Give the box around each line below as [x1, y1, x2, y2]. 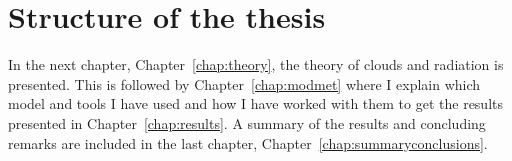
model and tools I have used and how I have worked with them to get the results [8, 93, 503, 114]
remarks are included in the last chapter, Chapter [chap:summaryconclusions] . [8, 132, 488, 153]
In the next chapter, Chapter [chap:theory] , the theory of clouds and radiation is [8, 54, 504, 75]
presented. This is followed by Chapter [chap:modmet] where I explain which [8, 73, 481, 94]
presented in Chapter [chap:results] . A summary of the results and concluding [8, 112, 486, 133]
